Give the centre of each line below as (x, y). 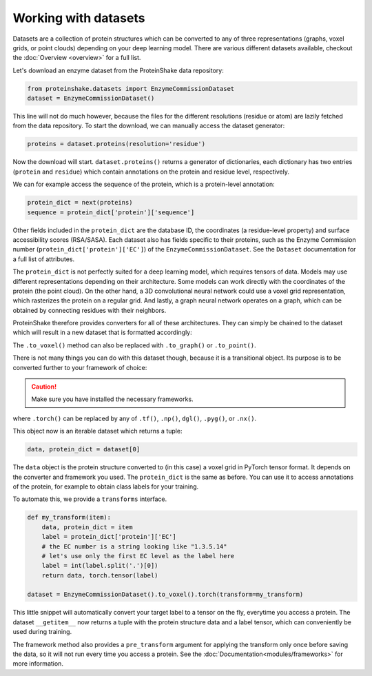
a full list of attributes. (44, 259)
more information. (38, 664)
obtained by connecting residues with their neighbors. (90, 310)
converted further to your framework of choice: (80, 367)
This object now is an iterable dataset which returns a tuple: (97, 431)
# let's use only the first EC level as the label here (138, 556)
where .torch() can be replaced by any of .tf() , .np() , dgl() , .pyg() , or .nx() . (135, 418)
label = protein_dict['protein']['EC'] (109, 537)
